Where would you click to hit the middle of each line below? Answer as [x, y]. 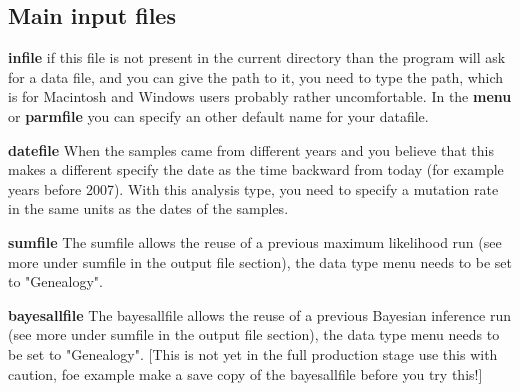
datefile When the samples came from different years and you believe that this [251, 149]
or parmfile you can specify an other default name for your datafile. [218, 115]
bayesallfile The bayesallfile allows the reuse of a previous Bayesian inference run [259, 314]
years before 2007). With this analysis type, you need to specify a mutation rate [253, 188]
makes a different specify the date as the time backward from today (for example [256, 169]
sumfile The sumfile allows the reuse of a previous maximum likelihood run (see [255, 241]
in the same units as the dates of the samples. [148, 208]
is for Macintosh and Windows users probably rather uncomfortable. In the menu [260, 96]
